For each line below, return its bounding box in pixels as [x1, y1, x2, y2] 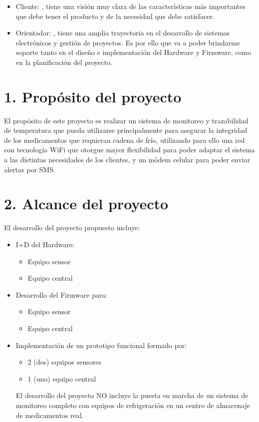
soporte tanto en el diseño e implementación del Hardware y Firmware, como [15, 47, 252, 57]
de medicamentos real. [15, 410, 84, 420]
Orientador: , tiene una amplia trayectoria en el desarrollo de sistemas [15, 27, 230, 38]
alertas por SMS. [4, 164, 55, 174]
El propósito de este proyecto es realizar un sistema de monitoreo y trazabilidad [4, 115, 249, 125]
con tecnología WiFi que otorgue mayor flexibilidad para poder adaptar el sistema [4, 144, 255, 155]
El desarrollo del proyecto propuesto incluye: [4, 222, 140, 233]
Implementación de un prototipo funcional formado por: [15, 340, 187, 350]
